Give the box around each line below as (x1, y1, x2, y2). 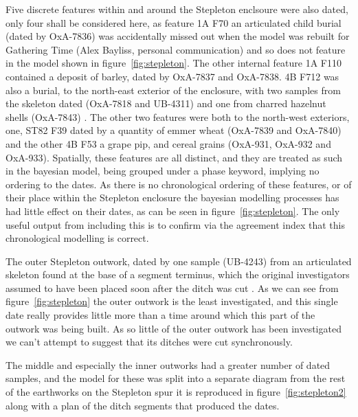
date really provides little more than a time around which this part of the (5, 308, 315, 322)
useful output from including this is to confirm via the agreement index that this (5, 217, 345, 232)
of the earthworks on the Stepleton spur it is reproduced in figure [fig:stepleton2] (5, 385, 346, 399)
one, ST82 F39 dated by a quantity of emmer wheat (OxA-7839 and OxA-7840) (5, 123, 342, 137)
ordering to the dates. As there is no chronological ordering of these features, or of (5, 177, 352, 191)
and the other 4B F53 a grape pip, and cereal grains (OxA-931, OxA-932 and (5, 136, 331, 150)
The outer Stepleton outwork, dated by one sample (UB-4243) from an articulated (5, 253, 352, 268)
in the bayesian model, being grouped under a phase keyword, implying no (5, 164, 320, 178)
